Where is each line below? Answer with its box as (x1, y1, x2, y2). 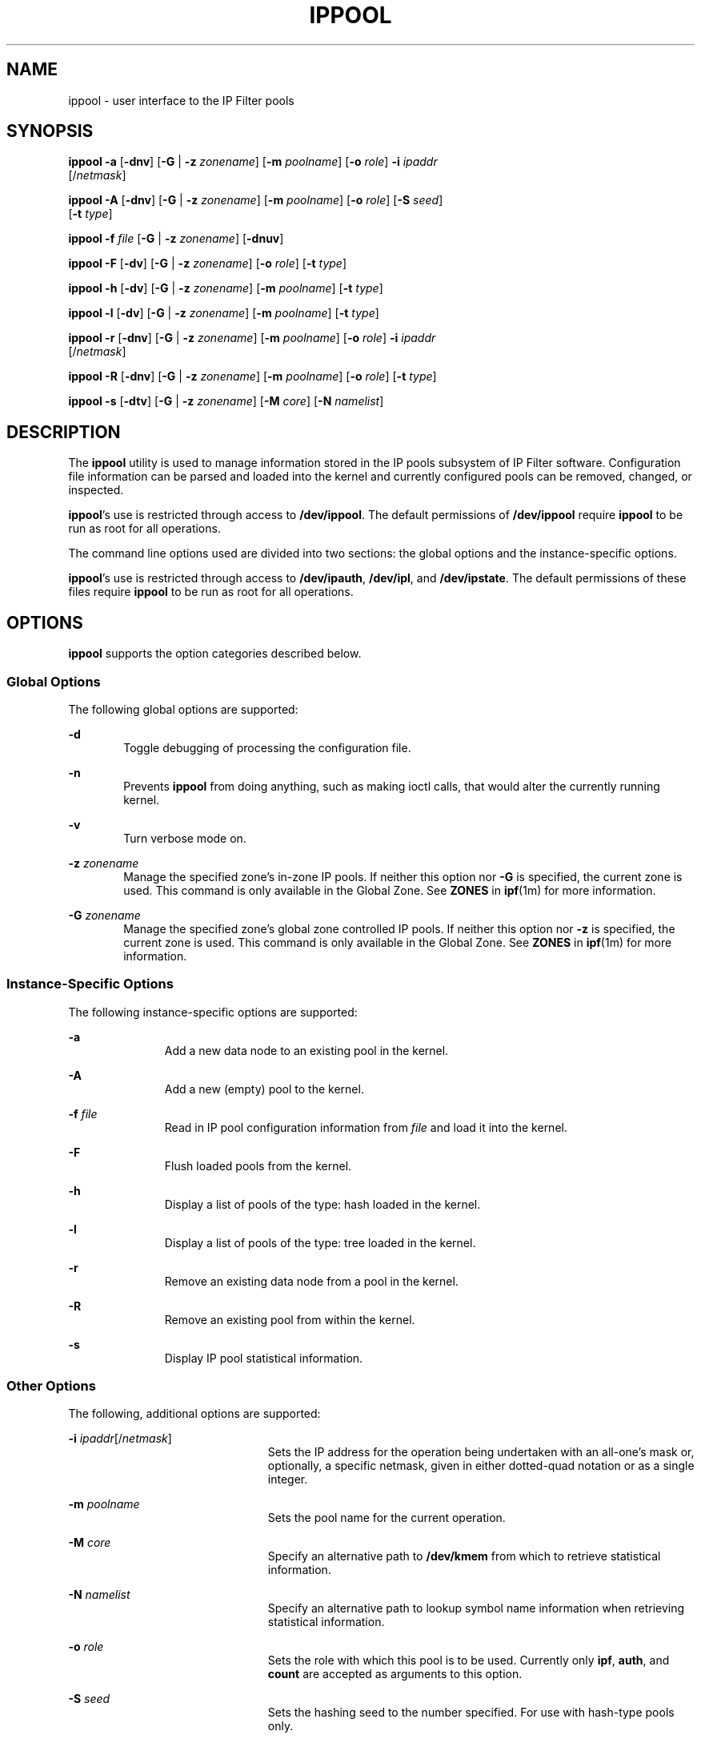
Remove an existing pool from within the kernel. (164, 1312, 415, 1326)
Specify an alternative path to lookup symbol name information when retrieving (267, 1601, 685, 1616)
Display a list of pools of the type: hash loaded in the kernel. (164, 1197, 481, 1211)
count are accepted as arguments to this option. (267, 1667, 523, 1681)
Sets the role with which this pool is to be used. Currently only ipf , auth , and (267, 1653, 670, 1668)
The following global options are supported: (68, 702, 298, 716)
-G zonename (68, 908, 141, 922)
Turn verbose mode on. (123, 831, 246, 845)
